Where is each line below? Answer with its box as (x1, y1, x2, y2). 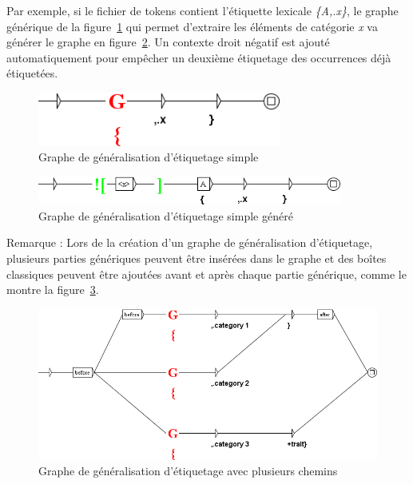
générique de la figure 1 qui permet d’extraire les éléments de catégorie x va (6, 18, 378, 34)
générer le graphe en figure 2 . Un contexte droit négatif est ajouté (6, 34, 330, 50)
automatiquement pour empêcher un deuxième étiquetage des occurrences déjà (6, 49, 391, 65)
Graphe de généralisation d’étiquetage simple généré (38, 207, 293, 224)
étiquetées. (6, 65, 58, 81)
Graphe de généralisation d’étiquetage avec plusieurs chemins (38, 462, 338, 479)
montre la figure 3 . (6, 281, 99, 298)
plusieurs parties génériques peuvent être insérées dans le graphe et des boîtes (6, 249, 387, 266)
